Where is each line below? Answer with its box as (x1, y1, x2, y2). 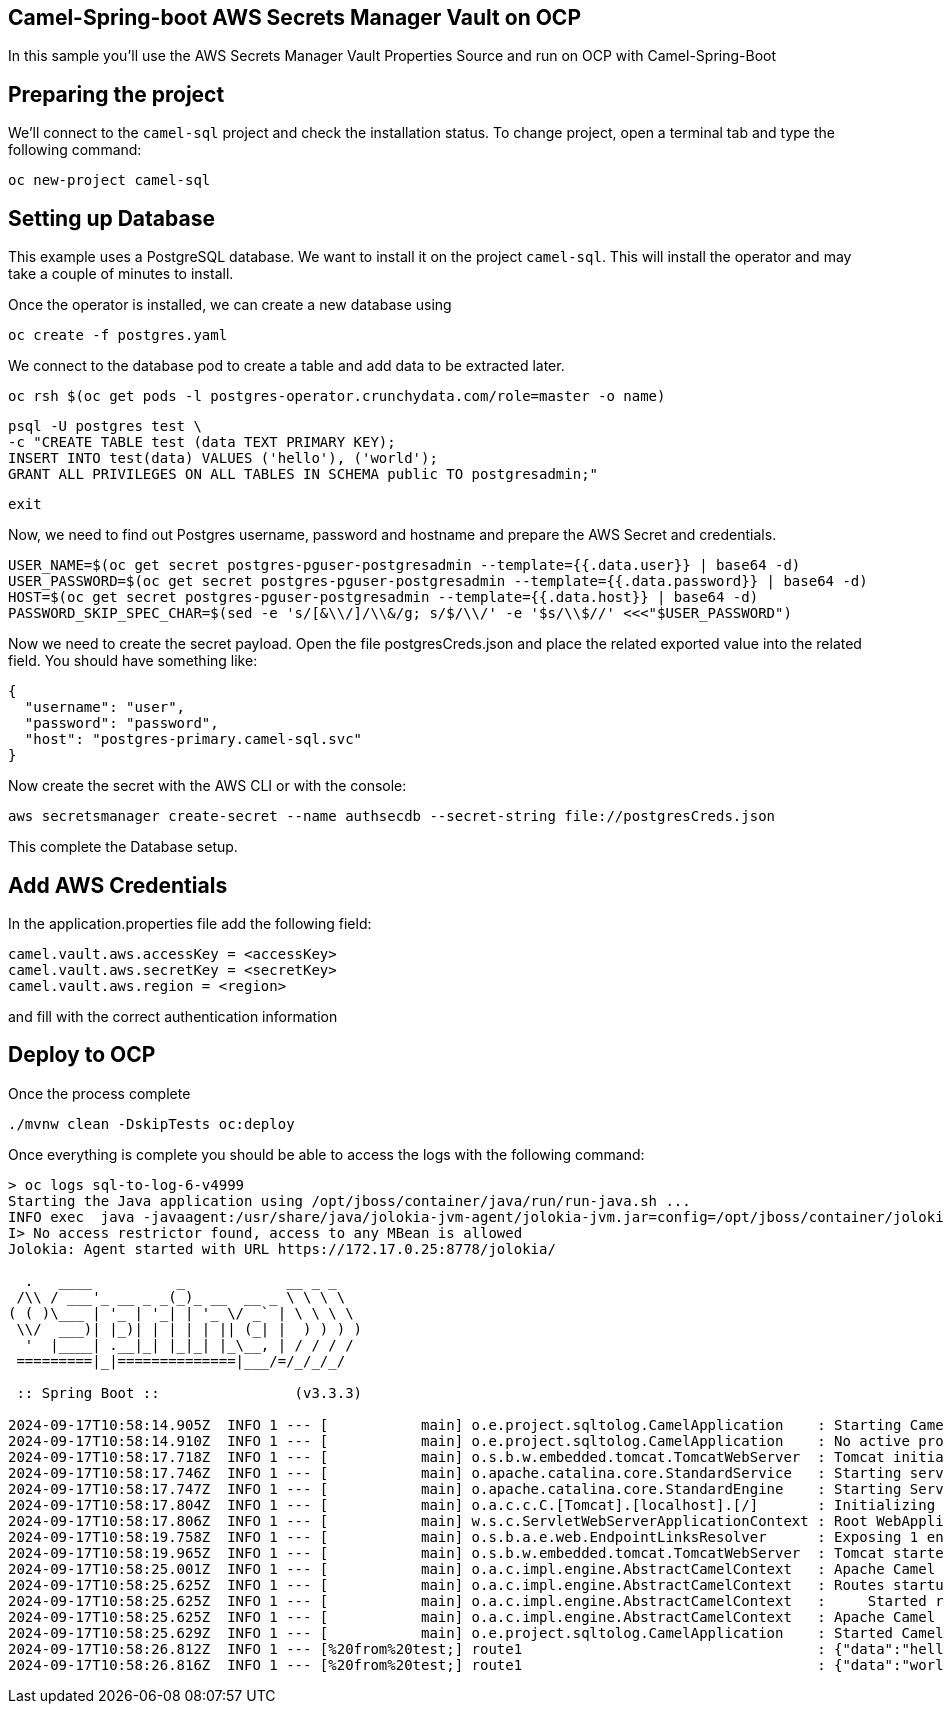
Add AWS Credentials (8, 872, 228, 898)
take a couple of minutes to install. (8, 265, 234, 283)
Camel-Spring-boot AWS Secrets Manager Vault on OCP (8, 5, 581, 30)
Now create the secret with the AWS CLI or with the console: (8, 777, 407, 795)
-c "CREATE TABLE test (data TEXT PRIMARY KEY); (8, 434, 396, 451)
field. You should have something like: (8, 652, 258, 670)
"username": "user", (24, 699, 186, 716)
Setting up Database (8, 205, 215, 231)
